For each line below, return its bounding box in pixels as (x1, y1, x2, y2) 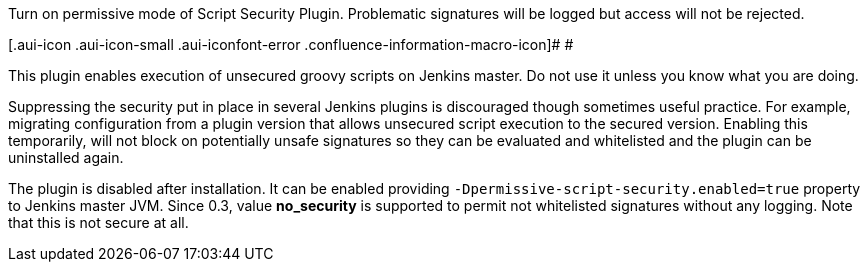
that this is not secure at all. (8, 214, 189, 231)
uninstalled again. (8, 149, 124, 166)
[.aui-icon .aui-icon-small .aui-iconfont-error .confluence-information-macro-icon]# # (8, 36, 574, 53)
